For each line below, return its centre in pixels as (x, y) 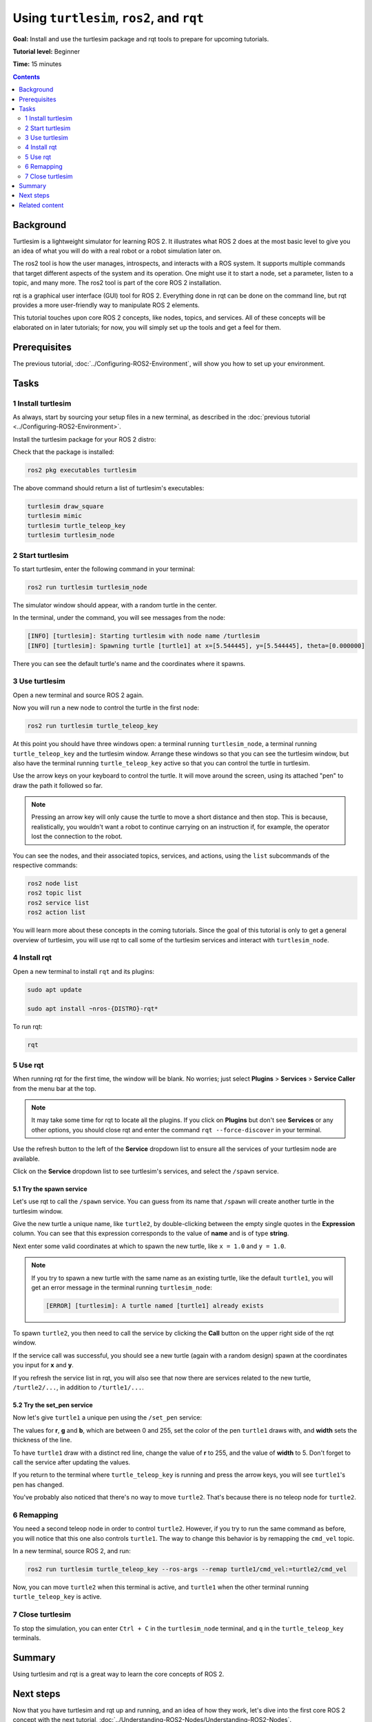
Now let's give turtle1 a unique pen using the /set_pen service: (107, 1418)
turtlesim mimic (55, 516)
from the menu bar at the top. (54, 1088)
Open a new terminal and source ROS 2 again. (78, 695)
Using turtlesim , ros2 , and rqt (108, 18)
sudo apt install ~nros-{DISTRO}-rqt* (93, 1009)
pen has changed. (39, 1484)
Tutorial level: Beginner (46, 51)
